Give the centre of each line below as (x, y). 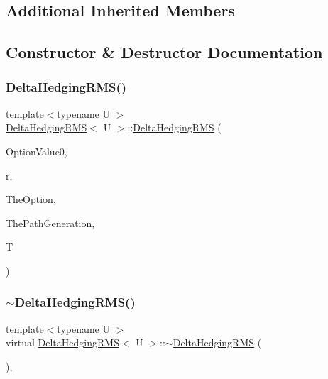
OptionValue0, (37, 151)
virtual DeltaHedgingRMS (62, 342)
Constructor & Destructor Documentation (164, 52)
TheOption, (31, 199)
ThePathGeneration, (50, 223)
